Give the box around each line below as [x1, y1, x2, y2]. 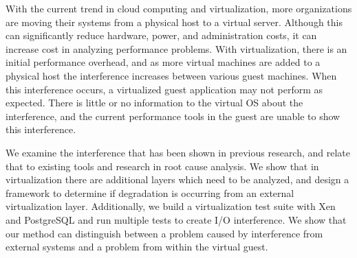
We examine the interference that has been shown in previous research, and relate [6, 145, 351, 159]
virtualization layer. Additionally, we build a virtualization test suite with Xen [6, 199, 336, 213]
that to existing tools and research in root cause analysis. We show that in [6, 159, 319, 173]
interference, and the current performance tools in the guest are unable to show [6, 108, 340, 123]
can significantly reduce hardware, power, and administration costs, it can [6, 28, 317, 43]
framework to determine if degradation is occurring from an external [6, 185, 294, 200]
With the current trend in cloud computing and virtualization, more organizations [6, 1, 352, 15]
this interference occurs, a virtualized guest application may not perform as [6, 82, 323, 96]
